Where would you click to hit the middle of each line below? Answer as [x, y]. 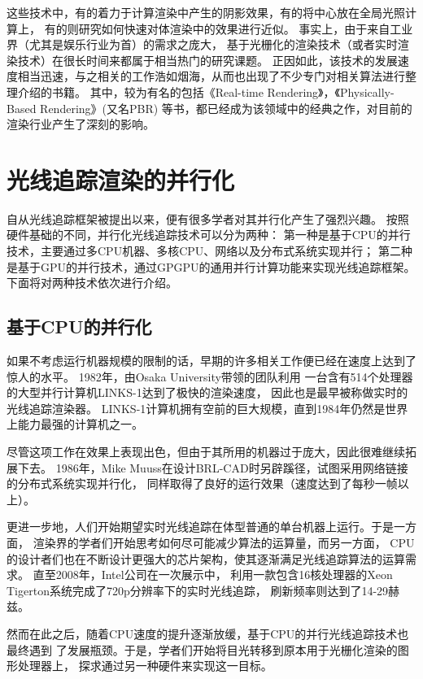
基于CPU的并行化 [79, 326]
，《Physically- [359, 91]
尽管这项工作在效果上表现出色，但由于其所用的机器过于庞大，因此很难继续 [206, 452]
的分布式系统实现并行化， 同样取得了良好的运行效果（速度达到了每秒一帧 [202, 483]
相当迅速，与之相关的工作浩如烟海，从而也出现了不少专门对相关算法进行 [211, 76]
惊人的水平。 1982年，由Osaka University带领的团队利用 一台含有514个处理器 [210, 376]
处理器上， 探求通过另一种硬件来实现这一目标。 [145, 666]
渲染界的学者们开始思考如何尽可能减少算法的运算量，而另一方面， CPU [224, 542]
